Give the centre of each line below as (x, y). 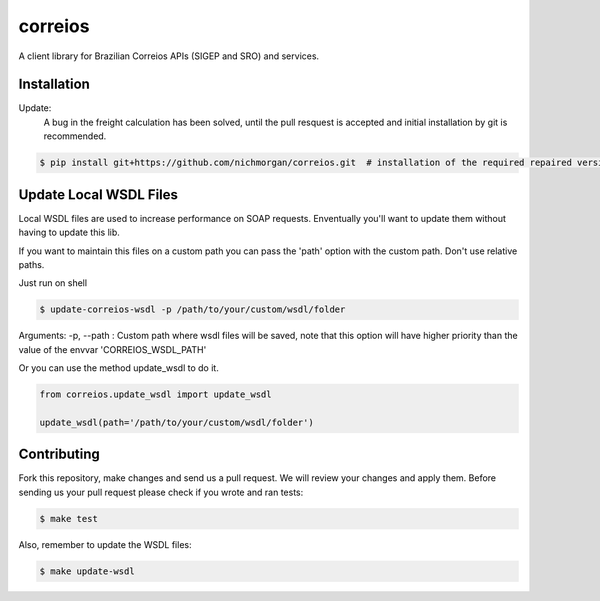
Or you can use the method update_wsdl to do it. (118, 368)
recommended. (75, 136)
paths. (31, 264)
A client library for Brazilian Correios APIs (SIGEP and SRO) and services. (169, 56)
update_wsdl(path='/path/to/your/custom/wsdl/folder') (176, 422)
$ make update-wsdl (87, 571)
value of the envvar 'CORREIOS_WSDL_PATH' (112, 349)
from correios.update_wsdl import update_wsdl (155, 394)
